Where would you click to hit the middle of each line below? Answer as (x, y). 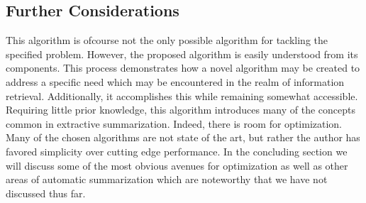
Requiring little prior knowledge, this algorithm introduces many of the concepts (181, 110)
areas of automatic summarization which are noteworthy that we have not (167, 179)
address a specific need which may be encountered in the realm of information (175, 81)
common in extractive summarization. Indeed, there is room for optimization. (174, 123)
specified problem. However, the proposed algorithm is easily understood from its (182, 54)
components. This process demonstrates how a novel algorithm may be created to (183, 68)
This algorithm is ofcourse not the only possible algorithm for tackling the (167, 40)
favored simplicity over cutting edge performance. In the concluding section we (177, 151)
